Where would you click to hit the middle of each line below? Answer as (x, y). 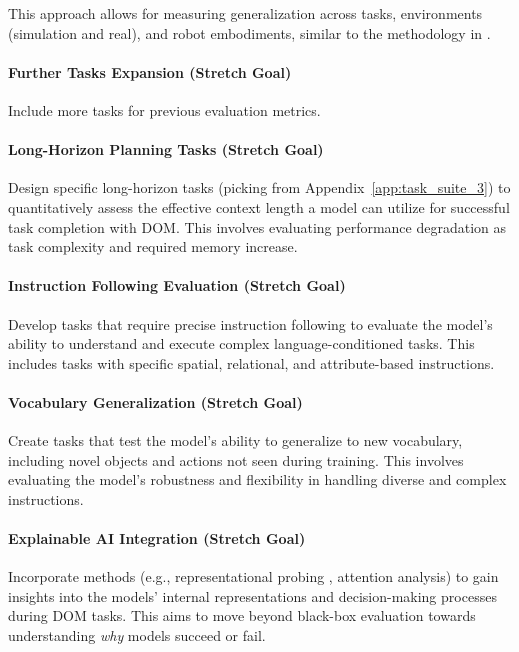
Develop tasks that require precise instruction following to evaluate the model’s (250, 323)
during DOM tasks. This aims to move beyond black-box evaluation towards (242, 615)
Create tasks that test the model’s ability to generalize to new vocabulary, (235, 440)
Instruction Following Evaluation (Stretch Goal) (177, 285)
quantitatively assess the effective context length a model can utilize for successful (259, 206)
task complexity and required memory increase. (153, 246)
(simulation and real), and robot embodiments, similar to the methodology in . (249, 32)
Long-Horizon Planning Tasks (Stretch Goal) (166, 149)
